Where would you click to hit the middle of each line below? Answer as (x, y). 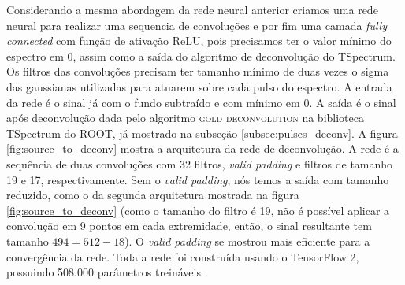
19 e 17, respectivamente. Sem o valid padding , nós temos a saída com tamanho (198, 179)
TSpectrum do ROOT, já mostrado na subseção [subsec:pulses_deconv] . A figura (202, 133)
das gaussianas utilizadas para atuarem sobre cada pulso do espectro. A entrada (199, 86)
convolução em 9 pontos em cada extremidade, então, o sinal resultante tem (189, 226)
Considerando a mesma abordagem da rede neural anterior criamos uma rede (192, 9)
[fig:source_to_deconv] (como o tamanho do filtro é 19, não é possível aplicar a (198, 210)
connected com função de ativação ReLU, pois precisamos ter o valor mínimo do (199, 41)
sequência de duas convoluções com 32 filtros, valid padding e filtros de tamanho (200, 163)
